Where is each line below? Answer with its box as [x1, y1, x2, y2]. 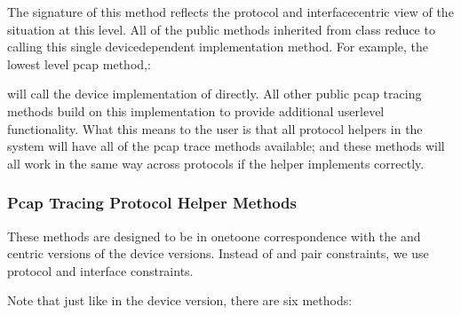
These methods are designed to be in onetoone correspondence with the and [7, 226, 421, 245]
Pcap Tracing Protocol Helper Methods [7, 192, 297, 214]
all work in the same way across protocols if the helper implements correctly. [7, 154, 425, 172]
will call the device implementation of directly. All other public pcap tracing [7, 84, 422, 103]
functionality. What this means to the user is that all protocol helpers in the [7, 119, 423, 138]
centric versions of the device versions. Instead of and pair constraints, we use [7, 244, 429, 263]
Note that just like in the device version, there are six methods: [7, 291, 353, 310]
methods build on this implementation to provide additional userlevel [7, 101, 385, 120]
